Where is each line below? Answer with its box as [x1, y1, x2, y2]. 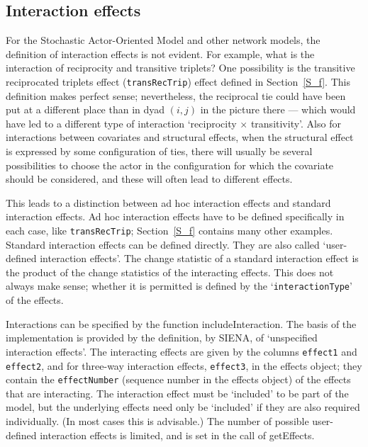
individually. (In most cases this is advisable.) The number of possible [6, 414, 309, 429]
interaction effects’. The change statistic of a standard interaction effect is [40, 251, 359, 266]
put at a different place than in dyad [6, 102, 165, 117]
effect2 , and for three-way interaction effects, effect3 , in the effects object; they [6, 358, 362, 373]
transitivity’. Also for [250, 115, 341, 130]
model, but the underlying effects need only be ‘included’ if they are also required [6, 400, 360, 414]
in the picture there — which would [200, 102, 356, 117]
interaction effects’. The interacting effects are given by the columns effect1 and [6, 344, 357, 358]
